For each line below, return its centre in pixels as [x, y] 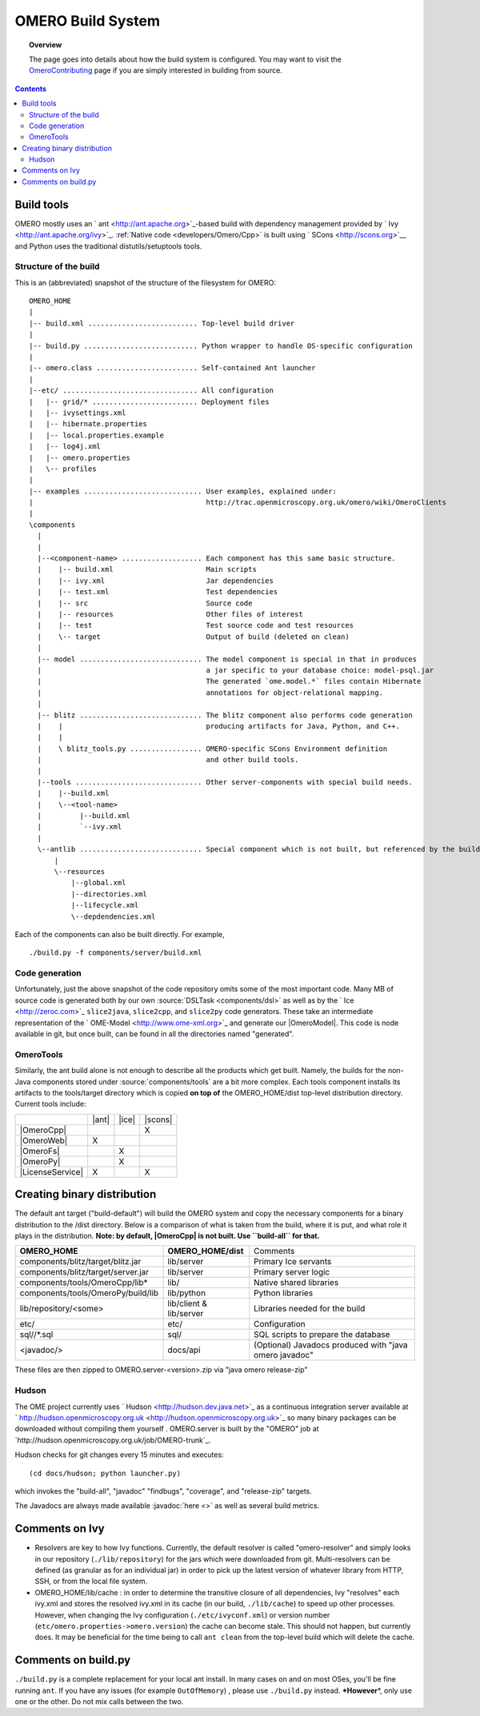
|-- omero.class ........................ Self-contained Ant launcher [172, 368]
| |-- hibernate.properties [88, 424]
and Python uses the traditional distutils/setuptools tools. [108, 246]
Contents [31, 89]
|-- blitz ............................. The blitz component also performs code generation [225, 715]
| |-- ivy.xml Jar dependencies [155, 581]
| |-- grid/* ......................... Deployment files [149, 401]
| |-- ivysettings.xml [78, 413]
